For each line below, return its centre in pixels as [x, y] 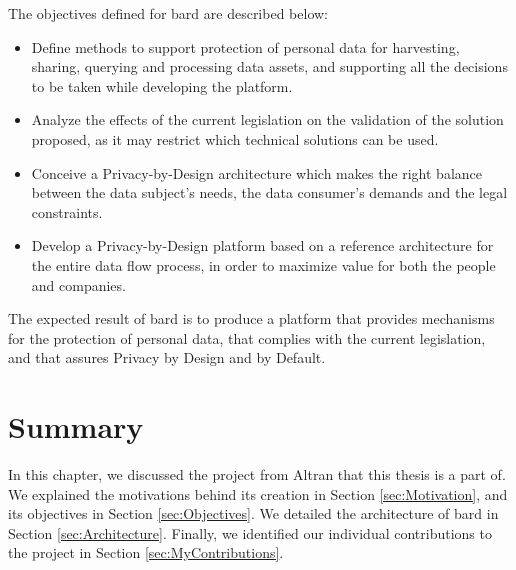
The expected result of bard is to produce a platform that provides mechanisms [251, 318]
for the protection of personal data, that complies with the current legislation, [247, 337]
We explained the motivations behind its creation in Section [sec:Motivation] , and [258, 493]
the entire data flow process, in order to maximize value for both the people [263, 264]
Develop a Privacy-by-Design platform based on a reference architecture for [262, 245]
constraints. [67, 211]
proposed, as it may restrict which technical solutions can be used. [235, 138]
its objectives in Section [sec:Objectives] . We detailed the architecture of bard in [253, 513]
